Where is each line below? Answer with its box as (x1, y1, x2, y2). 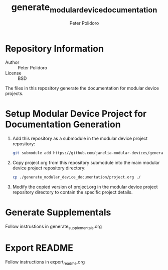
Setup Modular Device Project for (5, 108, 147, 120)
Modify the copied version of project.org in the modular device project (12, 184, 158, 190)
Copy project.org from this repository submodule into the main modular (12, 160, 160, 166)
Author (5, 59, 20, 65)
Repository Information (5, 43, 104, 54)
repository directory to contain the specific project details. (12, 189, 133, 195)
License (5, 70, 22, 76)
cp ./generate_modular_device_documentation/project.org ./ (12, 175, 141, 180)
